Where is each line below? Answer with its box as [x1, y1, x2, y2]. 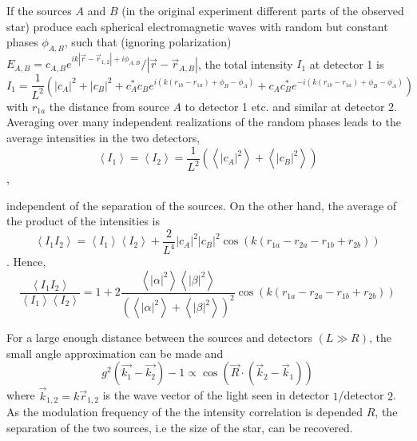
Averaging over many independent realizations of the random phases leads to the [6, 113, 401, 130]
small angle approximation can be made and [6, 344, 224, 361]
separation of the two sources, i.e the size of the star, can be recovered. [6, 419, 353, 435]
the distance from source [49, 97, 169, 114]
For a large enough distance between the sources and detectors [6, 329, 312, 346]
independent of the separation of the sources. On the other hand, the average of [6, 197, 397, 213]
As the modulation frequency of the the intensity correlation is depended [6, 403, 363, 420]
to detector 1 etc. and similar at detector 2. [185, 97, 397, 114]
